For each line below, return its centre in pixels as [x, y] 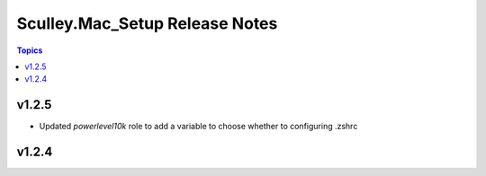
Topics [30, 50]
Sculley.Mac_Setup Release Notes [147, 23]
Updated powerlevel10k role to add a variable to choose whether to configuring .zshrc [198, 127]
